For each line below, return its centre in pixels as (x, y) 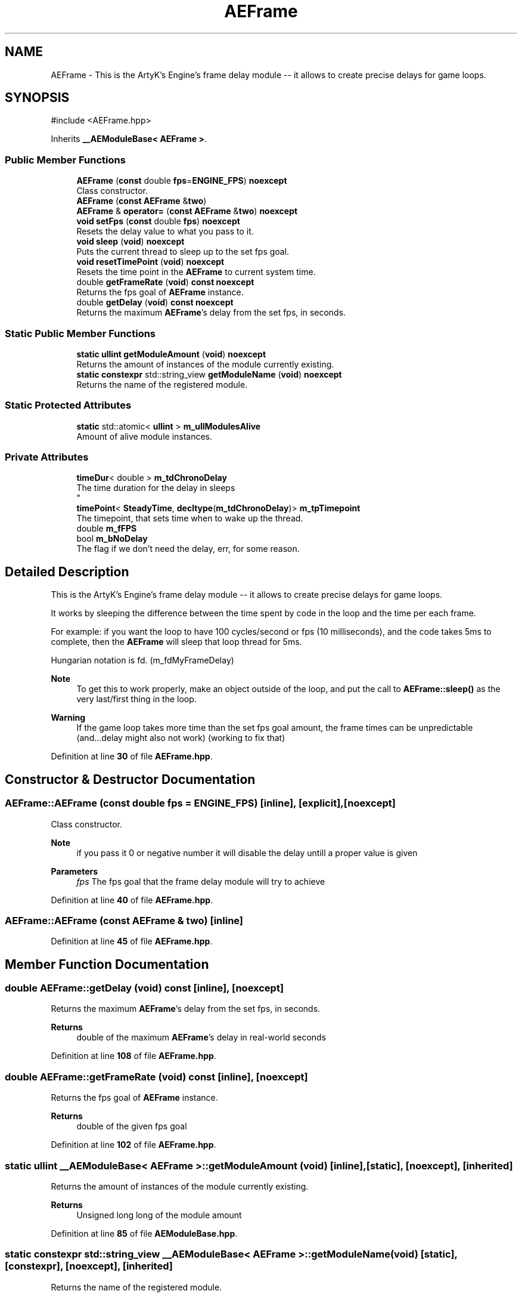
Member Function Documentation (107, 964)
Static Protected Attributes (68, 405)
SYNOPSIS (37, 98)
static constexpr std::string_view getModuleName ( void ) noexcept (209, 374)
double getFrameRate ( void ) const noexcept (165, 282)
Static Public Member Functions (80, 333)
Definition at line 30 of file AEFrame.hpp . (132, 756)
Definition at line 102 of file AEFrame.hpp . (133, 1145)
